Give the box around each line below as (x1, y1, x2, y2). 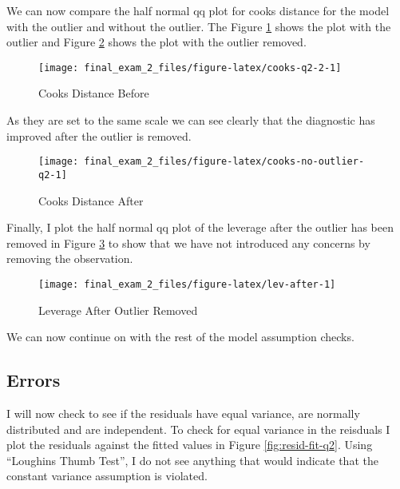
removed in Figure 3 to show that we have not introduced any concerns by (6, 234, 370, 251)
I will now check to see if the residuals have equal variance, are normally (6, 404, 360, 421)
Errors (6, 368, 61, 392)
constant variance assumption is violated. (6, 467, 208, 484)
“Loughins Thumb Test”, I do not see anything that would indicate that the (6, 451, 378, 468)
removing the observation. (6, 250, 133, 267)
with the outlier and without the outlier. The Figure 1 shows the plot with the (6, 18, 391, 34)
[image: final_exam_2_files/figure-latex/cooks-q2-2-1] (38, 62, 342, 74)
